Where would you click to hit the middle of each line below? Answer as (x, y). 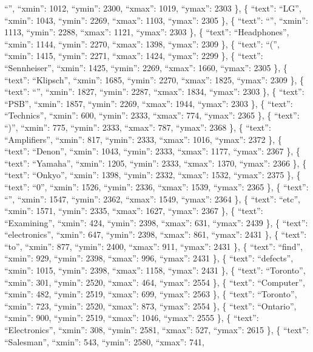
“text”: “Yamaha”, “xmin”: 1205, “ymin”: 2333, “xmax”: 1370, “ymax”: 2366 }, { (156, 163)
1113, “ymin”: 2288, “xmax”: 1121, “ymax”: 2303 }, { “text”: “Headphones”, (147, 32)
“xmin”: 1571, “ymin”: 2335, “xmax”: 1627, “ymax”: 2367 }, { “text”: (134, 211)
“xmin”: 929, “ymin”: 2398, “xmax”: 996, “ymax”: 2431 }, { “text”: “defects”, (149, 258)
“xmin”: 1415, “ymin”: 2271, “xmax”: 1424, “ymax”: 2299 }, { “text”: (134, 56)
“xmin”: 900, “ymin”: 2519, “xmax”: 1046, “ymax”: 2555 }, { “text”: (132, 318)
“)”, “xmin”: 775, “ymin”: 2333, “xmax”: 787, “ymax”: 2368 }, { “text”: (138, 127)
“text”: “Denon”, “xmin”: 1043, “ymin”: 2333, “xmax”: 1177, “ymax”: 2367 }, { (152, 151)
